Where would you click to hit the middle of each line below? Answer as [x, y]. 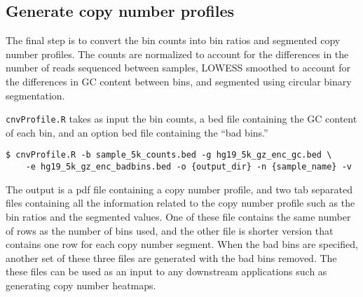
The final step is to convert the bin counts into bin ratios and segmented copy [173, 40]
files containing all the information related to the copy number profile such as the [180, 203]
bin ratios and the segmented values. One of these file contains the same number [178, 216]
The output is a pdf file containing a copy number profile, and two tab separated [179, 189]
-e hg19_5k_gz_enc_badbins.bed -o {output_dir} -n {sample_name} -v [189, 167]
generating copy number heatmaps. [81, 285]
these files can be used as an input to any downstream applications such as [166, 271]
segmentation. [35, 95]
